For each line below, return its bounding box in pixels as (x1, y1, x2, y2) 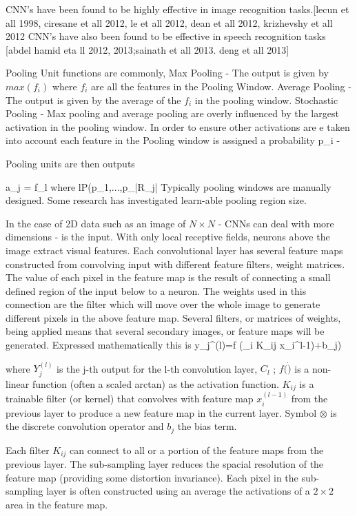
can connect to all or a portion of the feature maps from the (70, 442, 324, 457)
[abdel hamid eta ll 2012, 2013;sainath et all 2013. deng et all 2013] (6, 42, 289, 56)
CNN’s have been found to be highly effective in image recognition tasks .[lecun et (6, 2, 349, 16)
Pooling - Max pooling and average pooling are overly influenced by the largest (6, 106, 339, 121)
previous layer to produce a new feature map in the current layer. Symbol (6, 405, 317, 420)
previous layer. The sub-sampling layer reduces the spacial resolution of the (6, 457, 324, 471)
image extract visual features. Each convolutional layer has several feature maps (6, 242, 343, 257)
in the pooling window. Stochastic (194, 92, 338, 107)
